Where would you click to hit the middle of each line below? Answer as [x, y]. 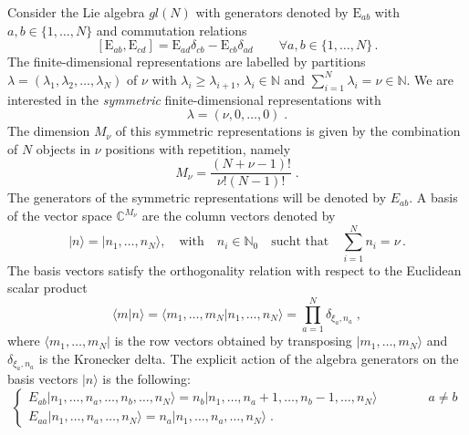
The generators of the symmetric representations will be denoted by [197, 197]
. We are [430, 79]
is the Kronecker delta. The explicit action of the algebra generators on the [249, 358]
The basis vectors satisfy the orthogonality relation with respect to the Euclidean [234, 269]
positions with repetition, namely [198, 148]
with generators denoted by [272, 12]
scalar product [47, 288]
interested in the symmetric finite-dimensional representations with [194, 99]
